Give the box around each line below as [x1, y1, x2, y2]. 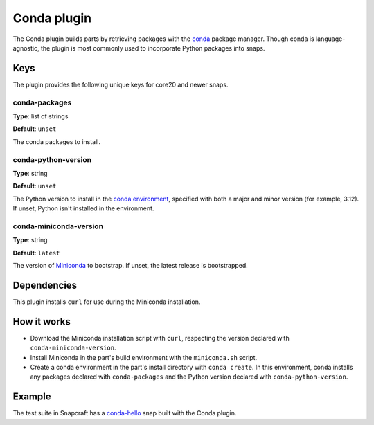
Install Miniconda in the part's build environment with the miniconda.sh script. [30, 353, 258, 361]
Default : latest [12, 248, 60, 257]
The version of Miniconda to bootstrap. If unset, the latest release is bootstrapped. [12, 262, 249, 269]
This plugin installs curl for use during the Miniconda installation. [12, 298, 201, 306]
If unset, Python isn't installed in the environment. [12, 204, 154, 212]
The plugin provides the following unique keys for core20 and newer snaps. [12, 80, 229, 89]
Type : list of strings [12, 111, 69, 120]
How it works [12, 316, 71, 327]
